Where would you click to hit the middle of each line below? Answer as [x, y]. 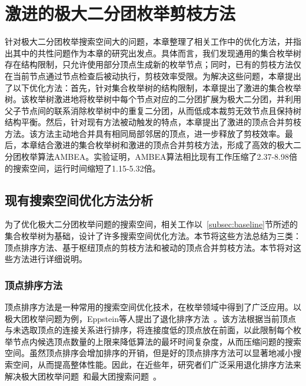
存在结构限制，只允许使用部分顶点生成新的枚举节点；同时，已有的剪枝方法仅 [153, 64]
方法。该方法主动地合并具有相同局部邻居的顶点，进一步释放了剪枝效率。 [145, 133]
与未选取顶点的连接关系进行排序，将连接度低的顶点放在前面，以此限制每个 [149, 330]
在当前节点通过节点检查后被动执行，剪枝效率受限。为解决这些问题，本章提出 [153, 75]
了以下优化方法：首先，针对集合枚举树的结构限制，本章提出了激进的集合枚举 [153, 87]
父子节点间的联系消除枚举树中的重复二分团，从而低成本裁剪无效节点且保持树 [153, 110]
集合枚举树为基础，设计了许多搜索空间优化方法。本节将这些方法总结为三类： [153, 236]
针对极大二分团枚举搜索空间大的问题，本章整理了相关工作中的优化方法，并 [149, 41]
